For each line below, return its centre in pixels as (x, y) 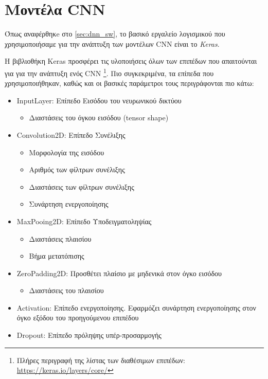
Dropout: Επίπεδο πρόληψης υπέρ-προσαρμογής (89, 335)
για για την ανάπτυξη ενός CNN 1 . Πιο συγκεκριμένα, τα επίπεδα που (109, 72)
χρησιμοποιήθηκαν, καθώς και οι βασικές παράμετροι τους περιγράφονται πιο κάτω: (129, 83)
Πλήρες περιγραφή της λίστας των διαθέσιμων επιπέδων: (101, 360)
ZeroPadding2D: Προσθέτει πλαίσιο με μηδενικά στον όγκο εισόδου (119, 273)
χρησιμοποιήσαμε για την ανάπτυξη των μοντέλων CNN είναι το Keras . (112, 43)
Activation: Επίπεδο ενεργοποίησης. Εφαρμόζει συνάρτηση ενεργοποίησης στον (136, 307)
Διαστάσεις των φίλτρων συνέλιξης (82, 186)
